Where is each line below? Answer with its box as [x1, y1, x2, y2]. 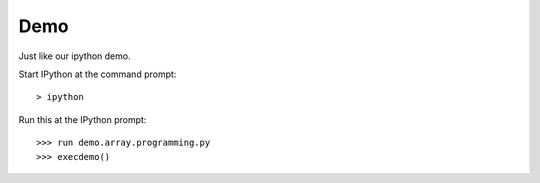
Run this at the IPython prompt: [18, 113, 147, 125]
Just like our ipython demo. [18, 50, 131, 62]
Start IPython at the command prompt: [18, 68, 177, 80]
